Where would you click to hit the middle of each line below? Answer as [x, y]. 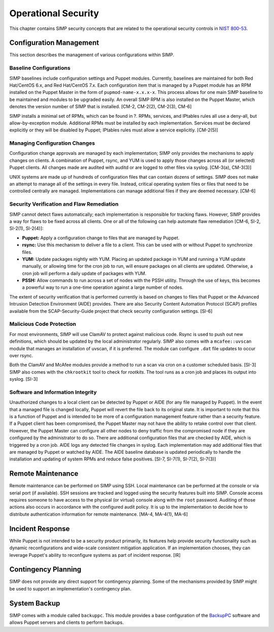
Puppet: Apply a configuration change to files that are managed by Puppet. [101, 238]
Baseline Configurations [40, 68]
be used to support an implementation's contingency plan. [70, 588]
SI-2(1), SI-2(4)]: [26, 228]
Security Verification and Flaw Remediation [64, 204]
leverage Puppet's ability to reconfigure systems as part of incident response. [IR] [95, 555]
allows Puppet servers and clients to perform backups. [67, 622]
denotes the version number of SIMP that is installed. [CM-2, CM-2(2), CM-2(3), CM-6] [101, 107]
